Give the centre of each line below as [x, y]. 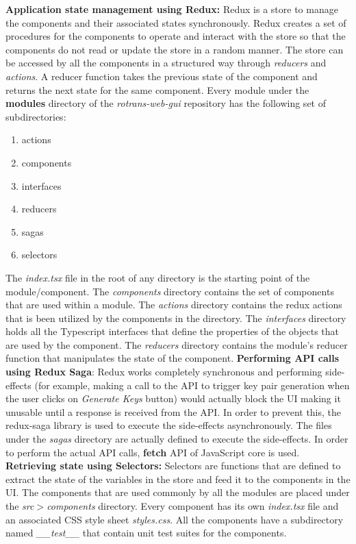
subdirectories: [36, 116]
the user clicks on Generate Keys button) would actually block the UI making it [173, 398]
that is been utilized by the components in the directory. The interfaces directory [176, 318]
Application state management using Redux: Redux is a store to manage [172, 9]
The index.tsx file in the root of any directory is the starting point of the [158, 277]
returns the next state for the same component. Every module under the [157, 89]
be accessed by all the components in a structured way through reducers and [166, 63]
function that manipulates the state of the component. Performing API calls [173, 358]
